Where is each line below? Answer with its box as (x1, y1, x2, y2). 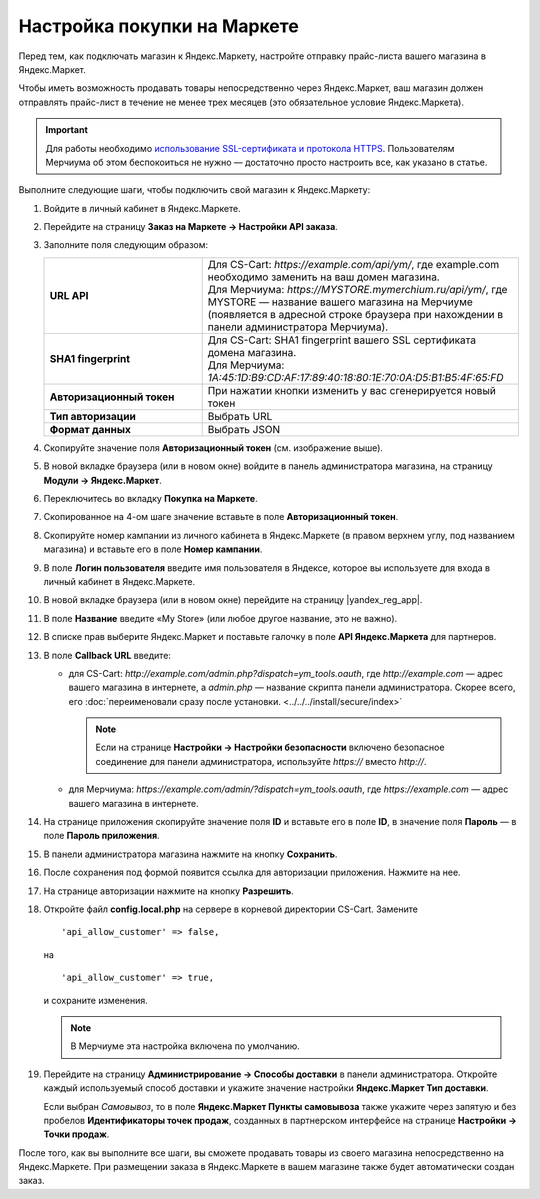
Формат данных (49, 422, 132, 436)
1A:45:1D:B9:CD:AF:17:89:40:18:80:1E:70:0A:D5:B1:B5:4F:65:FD (207, 370, 504, 384)
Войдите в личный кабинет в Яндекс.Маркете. (43, 202, 241, 214)
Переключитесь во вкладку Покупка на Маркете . (43, 493, 259, 505)
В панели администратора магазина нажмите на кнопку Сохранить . (43, 848, 338, 860)
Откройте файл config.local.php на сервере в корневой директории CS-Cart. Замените (43, 903, 419, 915)
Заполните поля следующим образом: (43, 239, 209, 251)
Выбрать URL (207, 409, 273, 423)
